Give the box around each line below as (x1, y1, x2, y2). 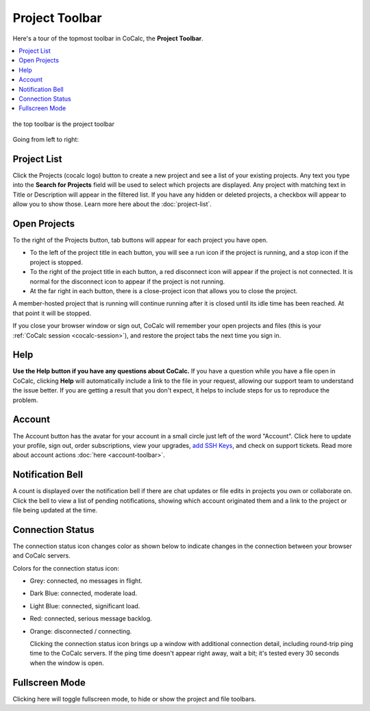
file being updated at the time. (12, 506, 98, 514)
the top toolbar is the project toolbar (12, 120, 114, 128)
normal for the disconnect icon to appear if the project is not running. (29, 277, 225, 286)
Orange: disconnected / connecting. (29, 627, 132, 635)
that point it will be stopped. (12, 309, 92, 317)
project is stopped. (29, 258, 83, 266)
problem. (12, 396, 38, 404)
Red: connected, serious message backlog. (29, 614, 152, 623)
